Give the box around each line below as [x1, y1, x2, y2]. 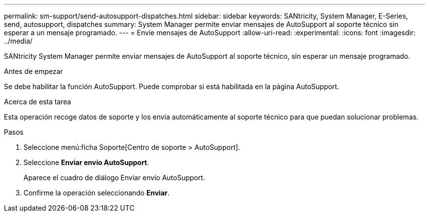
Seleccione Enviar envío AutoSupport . [24, 158, 149, 167]
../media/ [4, 37, 33, 45]
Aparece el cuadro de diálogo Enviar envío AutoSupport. [24, 173, 205, 182]
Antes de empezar [4, 67, 63, 75]
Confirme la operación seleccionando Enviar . [24, 189, 170, 197]
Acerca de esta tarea [4, 97, 71, 106]
